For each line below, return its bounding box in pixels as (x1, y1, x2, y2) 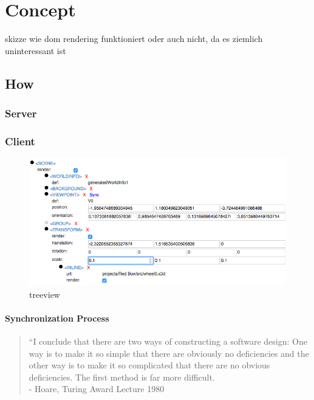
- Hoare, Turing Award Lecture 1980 (29, 382, 165, 395)
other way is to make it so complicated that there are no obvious (29, 359, 270, 371)
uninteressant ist (5, 44, 66, 57)
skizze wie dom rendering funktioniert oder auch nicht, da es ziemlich (5, 32, 263, 45)
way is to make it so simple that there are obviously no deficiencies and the (29, 347, 309, 359)
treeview (29, 288, 60, 300)
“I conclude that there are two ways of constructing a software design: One (29, 335, 307, 348)
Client (5, 133, 35, 148)
